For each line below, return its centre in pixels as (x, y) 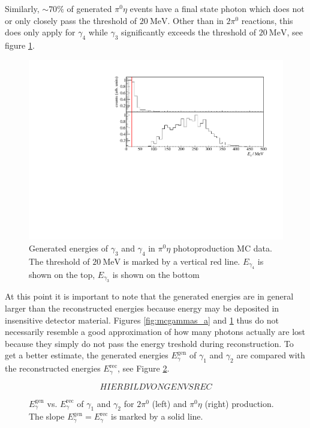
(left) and (169, 403)
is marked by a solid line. (157, 416)
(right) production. (239, 403)
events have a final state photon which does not (217, 8)
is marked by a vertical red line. (182, 261)
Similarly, (22, 8)
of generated (89, 8)
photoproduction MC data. (222, 248)
